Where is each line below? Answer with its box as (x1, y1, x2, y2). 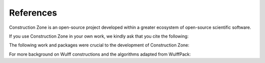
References (9, 7, 57, 18)
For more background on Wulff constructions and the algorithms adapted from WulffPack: (9, 51, 191, 57)
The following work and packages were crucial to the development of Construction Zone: (9, 42, 190, 48)
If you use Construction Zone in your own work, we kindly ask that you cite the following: (9, 33, 189, 39)
